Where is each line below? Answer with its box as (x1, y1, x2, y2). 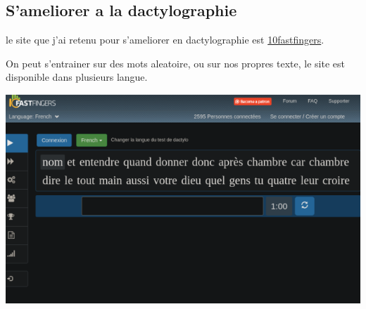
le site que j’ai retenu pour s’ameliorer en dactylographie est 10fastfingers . (6, 32, 324, 47)
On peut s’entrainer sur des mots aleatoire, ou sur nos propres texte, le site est (6, 55, 345, 70)
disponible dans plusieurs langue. (6, 70, 148, 84)
